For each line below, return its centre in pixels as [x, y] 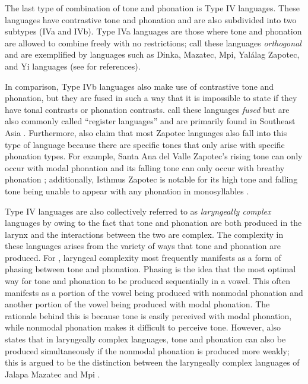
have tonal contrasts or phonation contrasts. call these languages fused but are [147, 109]
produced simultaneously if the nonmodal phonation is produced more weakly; [147, 350]
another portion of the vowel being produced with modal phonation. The [137, 304]
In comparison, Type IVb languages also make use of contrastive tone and [139, 86]
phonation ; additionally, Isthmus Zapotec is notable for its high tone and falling [151, 179]
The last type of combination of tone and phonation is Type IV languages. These [152, 8]
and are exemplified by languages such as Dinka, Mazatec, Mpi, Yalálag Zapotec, [152, 54]
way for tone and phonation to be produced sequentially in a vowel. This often [147, 281]
